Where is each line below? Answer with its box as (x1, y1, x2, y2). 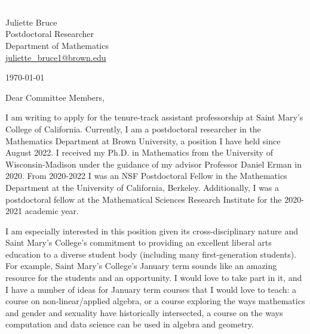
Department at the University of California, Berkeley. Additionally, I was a (5, 181, 280, 193)
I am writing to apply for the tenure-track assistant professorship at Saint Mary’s (5, 111, 303, 123)
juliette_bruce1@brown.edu (5, 51, 106, 63)
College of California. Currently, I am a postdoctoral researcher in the (5, 122, 261, 135)
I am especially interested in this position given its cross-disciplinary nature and (5, 224, 298, 237)
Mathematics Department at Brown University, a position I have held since (5, 134, 281, 147)
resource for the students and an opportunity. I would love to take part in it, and (5, 271, 302, 284)
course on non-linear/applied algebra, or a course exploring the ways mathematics (5, 295, 305, 307)
